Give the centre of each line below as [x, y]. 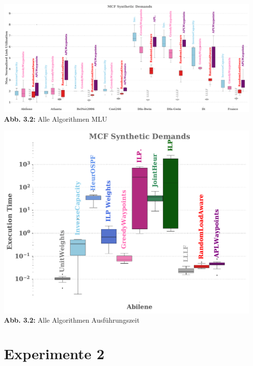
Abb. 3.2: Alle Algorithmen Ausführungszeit [72, 320]
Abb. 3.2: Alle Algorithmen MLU [56, 119]
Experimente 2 [54, 354]
